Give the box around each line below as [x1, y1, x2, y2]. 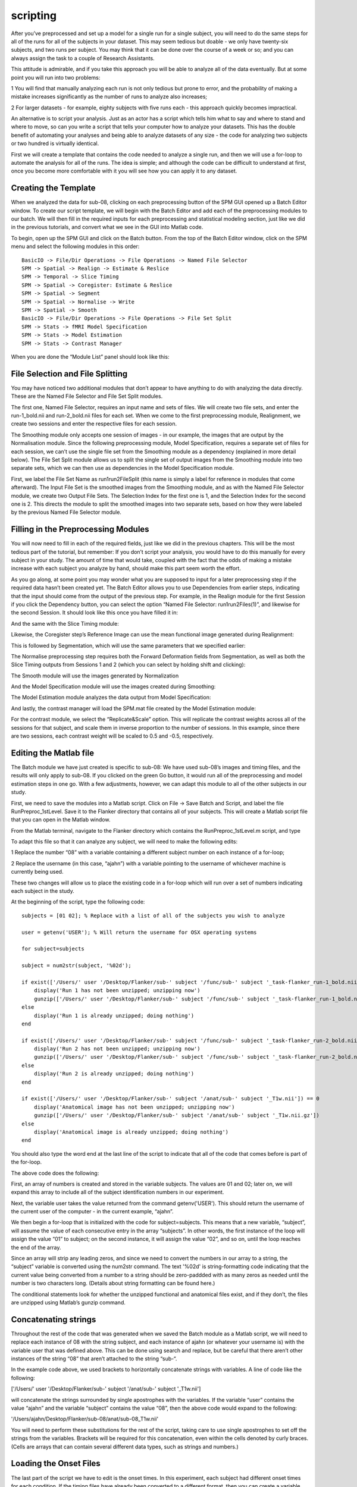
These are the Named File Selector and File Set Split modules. [11, 393, 163, 400]
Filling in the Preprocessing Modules [11, 524, 149, 535]
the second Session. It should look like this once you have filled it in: [11, 609, 178, 616]
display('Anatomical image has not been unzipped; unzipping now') [33, 1103, 235, 1110]
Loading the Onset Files [11, 1458, 101, 1469]
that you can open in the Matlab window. [11, 816, 111, 823]
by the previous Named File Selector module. [11, 509, 122, 516]
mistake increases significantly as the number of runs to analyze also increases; [11, 93, 208, 101]
